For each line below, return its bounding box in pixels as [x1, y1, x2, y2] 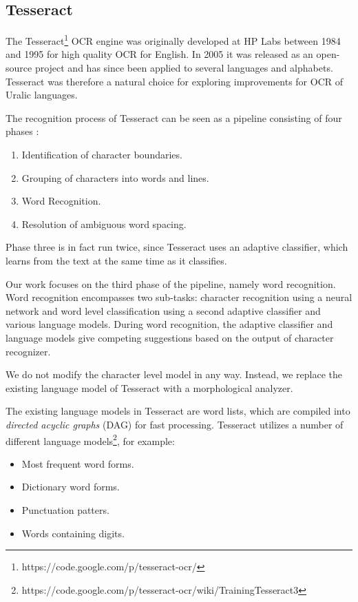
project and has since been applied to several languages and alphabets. [34, 61, 333, 75]
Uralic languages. [6, 87, 78, 102]
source [6, 61, 32, 75]
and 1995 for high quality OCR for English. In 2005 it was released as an [6, 47, 313, 61]
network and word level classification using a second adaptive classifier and [6, 303, 321, 318]
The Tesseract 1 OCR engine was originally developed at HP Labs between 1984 [6, 32, 341, 48]
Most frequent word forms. [21, 456, 134, 470]
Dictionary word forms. [21, 479, 120, 494]
